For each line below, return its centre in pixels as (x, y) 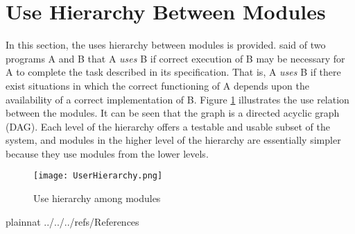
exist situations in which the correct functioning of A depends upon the (157, 85)
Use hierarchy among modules (97, 198)
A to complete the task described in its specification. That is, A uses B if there (173, 72)
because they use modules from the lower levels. (107, 153)
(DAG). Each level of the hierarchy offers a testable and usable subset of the (168, 126)
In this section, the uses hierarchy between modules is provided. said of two (166, 45)
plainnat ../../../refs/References (72, 221)
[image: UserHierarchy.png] (98, 176)
